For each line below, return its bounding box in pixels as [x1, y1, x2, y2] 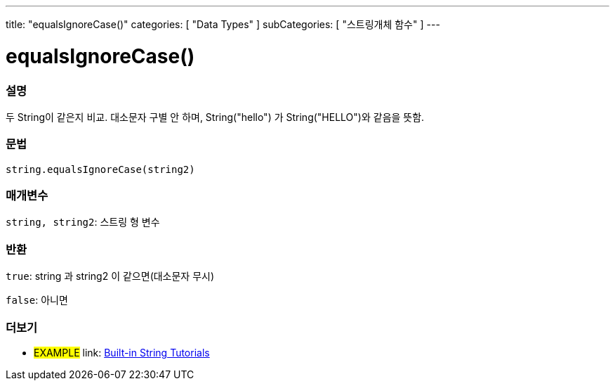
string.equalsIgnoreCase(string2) [6, 163, 195, 175]
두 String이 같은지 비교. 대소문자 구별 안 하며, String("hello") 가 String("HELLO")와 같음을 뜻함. [6, 110, 425, 123]
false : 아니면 [6, 294, 68, 307]
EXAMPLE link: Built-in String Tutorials [34, 346, 210, 359]
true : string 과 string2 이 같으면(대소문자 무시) [6, 270, 215, 283]
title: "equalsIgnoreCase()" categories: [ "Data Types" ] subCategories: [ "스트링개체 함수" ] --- [6, 18, 440, 30]
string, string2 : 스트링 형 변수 [6, 216, 160, 229]
